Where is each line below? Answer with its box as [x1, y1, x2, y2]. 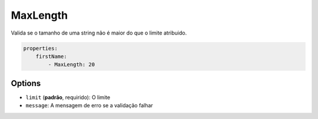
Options [11, 78, 41, 88]
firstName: [35, 53, 67, 60]
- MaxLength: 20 [48, 62, 95, 68]
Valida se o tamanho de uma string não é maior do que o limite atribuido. [11, 29, 187, 36]
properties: [23, 45, 58, 52]
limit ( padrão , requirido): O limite [25, 94, 111, 101]
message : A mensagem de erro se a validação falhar [25, 102, 153, 109]
